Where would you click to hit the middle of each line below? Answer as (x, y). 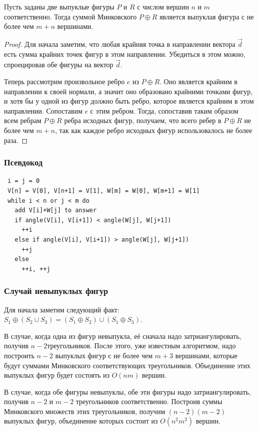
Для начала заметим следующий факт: (62, 309)
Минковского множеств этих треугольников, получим (85, 411)
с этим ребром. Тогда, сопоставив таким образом (164, 110)
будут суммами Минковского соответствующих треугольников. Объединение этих (127, 365)
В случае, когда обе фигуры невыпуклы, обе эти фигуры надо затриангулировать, (128, 391)
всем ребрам (23, 120)
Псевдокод (23, 162)
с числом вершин (163, 6)
